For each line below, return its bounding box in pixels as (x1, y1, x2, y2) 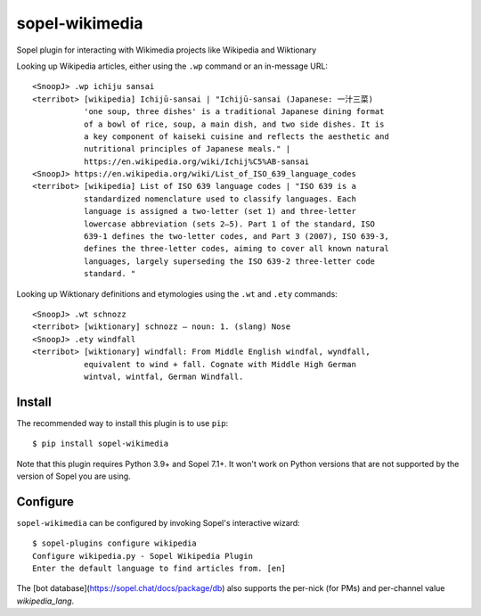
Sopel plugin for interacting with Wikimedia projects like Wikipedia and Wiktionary (16, 45, 317, 55)
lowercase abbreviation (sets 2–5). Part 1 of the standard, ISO (83, 218, 376, 229)
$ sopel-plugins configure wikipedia (32, 538, 198, 548)
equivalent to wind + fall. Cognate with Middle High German (83, 359, 356, 369)
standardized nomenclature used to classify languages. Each (83, 193, 356, 204)
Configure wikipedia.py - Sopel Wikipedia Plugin (32, 551, 254, 561)
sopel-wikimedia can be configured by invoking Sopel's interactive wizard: (16, 517, 300, 528)
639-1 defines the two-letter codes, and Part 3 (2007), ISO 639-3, (83, 232, 389, 242)
